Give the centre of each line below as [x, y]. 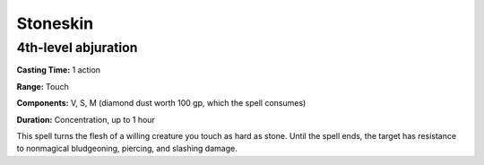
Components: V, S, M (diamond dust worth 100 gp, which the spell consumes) [161, 103]
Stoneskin [55, 23]
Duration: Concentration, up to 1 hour [86, 119]
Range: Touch [43, 86]
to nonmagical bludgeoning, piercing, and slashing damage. [127, 149]
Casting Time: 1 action [59, 70]
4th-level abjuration [77, 48]
